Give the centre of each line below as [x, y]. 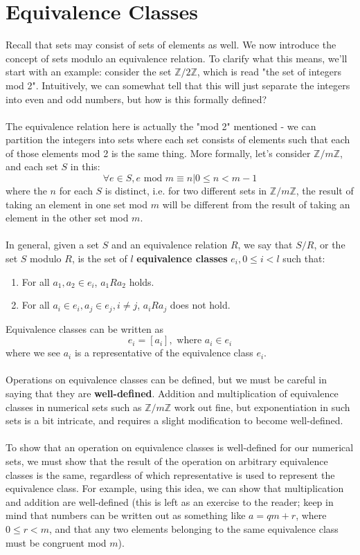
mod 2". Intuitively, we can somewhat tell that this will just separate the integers [178, 85]
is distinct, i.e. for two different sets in [186, 191]
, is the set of [99, 258]
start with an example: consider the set [89, 72]
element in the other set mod [67, 218]
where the [26, 191]
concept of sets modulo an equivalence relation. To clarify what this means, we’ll [177, 58]
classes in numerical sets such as [74, 407]
